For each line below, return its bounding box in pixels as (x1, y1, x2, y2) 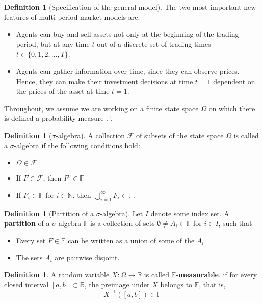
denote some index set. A (150, 208, 229, 218)
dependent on (213, 75, 255, 86)
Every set (16, 235, 46, 245)
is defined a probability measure (4, 113, 104, 123)
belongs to (160, 279, 193, 290)
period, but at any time (16, 38, 90, 49)
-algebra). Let (100, 208, 143, 218)
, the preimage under (84, 279, 150, 290)
